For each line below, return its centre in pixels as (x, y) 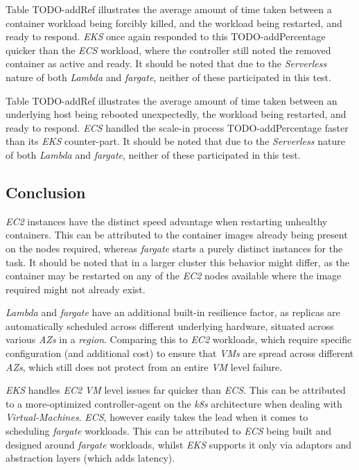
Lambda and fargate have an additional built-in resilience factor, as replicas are (173, 312)
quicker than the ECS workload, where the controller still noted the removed (168, 50)
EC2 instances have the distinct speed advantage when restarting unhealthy (167, 221)
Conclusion (46, 192)
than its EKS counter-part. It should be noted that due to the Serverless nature (175, 141)
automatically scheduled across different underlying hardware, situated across (170, 325)
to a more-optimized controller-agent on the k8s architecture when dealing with (174, 403)
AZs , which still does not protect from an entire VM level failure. (144, 366)
